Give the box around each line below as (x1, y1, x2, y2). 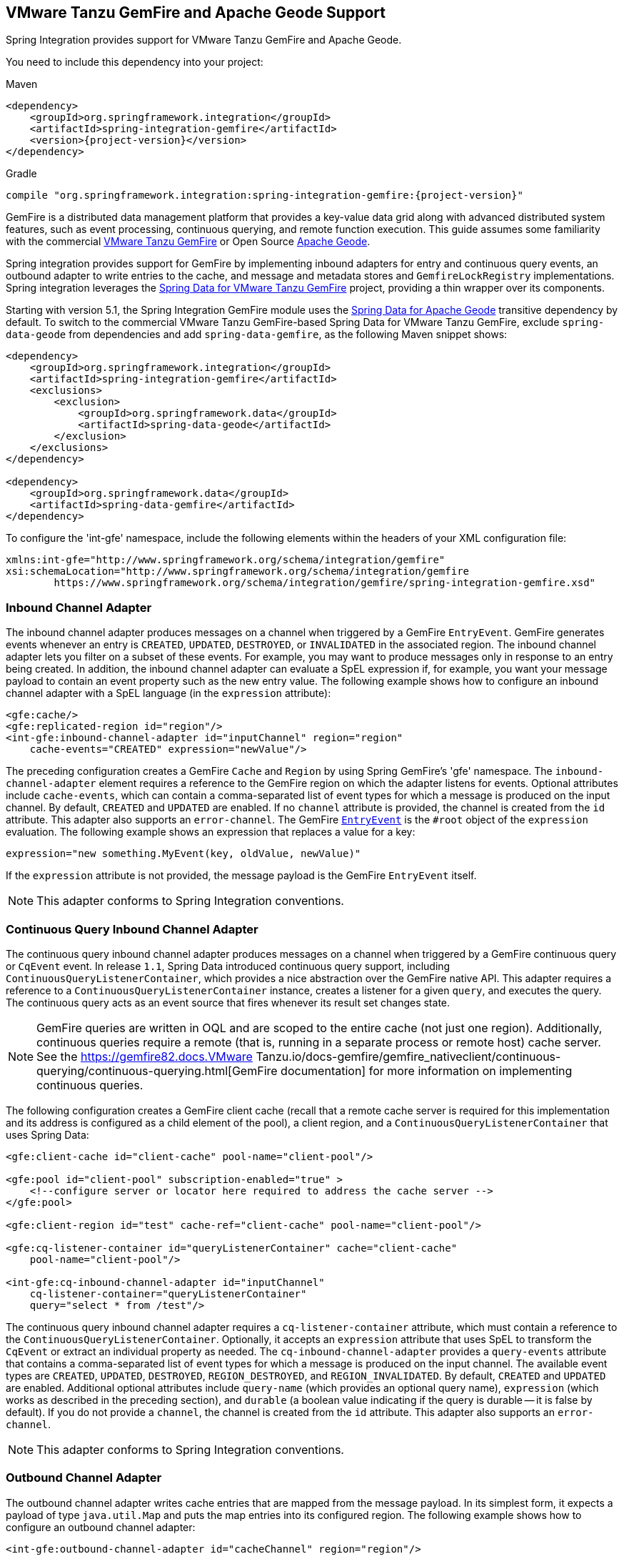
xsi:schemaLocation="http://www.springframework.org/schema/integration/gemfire (6, 565, 470, 578)
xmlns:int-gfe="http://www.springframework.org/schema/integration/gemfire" (6, 554, 446, 566)
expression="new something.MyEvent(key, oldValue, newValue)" (6, 848, 361, 860)
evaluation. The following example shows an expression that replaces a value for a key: (6, 826, 416, 838)
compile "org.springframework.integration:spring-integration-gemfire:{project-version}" (6, 189, 523, 202)
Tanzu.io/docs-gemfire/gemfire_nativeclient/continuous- (256, 1049, 561, 1064)
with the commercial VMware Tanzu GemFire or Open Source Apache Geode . (6, 235, 371, 248)
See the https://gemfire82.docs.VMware (36, 1049, 253, 1064)
